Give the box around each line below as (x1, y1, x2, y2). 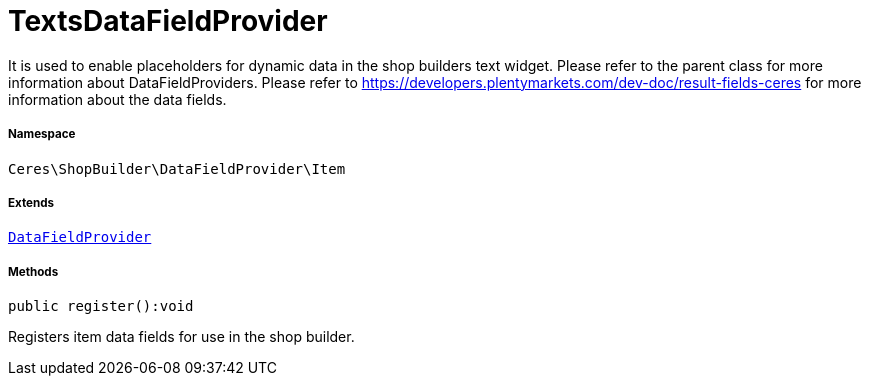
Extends (8, 195, 55, 210)
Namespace (8, 127, 76, 142)
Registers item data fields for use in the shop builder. (8, 328, 355, 346)
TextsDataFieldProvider (8, 4, 328, 38)
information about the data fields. (8, 90, 227, 108)
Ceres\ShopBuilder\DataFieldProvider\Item (8, 160, 346, 177)
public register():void (8, 298, 194, 315)
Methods (8, 264, 59, 279)
